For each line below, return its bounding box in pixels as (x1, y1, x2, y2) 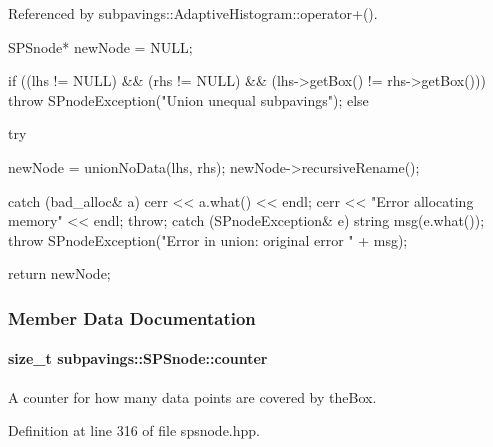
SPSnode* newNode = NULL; (8, 36, 193, 57)
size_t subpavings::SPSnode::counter (8, 348, 268, 369)
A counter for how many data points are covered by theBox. (8, 386, 377, 407)
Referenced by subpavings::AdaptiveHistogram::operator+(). (8, 3, 378, 23)
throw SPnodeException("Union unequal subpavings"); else (8, 89, 369, 110)
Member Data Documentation (8, 305, 256, 330)
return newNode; (8, 263, 111, 284)
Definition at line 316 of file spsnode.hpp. (8, 420, 260, 441)
